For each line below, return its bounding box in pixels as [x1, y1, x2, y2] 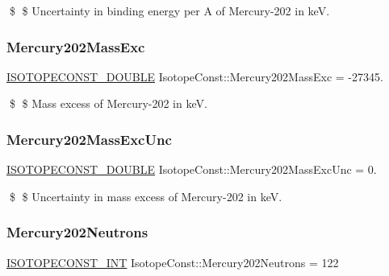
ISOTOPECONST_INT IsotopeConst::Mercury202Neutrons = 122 [6, 253, 339, 270]
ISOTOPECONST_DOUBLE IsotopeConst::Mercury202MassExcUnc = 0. [6, 161, 377, 178]
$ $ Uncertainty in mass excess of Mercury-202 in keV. [9, 187, 282, 204]
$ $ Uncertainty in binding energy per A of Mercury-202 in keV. [9, 2, 330, 19]
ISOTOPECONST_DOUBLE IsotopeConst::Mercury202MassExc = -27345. [6, 68, 383, 84]
